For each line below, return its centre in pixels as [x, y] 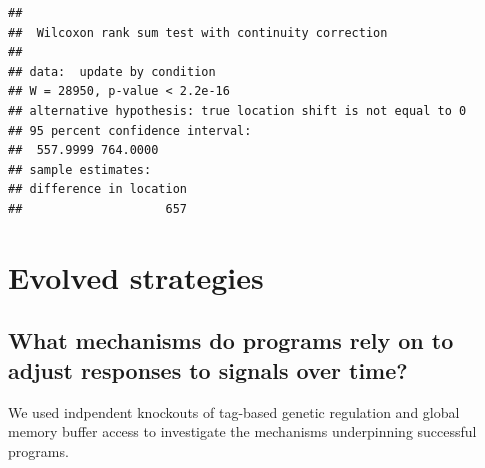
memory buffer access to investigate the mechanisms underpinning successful [242, 431]
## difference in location [97, 189]
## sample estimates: [80, 169]
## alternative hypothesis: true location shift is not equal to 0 [237, 110]
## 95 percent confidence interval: [130, 130]
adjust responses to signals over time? [208, 369]
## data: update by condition [112, 71]
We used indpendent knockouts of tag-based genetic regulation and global [234, 411]
